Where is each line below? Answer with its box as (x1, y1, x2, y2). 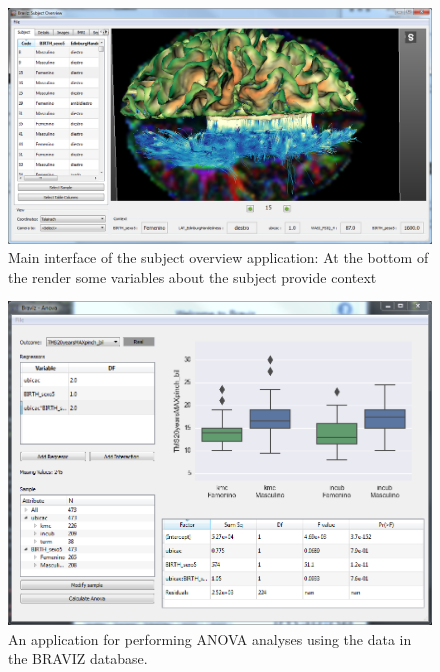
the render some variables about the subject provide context (8, 266, 377, 287)
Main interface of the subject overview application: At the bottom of (8, 247, 429, 268)
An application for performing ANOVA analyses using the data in (8, 628, 412, 649)
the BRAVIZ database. (8, 648, 148, 669)
